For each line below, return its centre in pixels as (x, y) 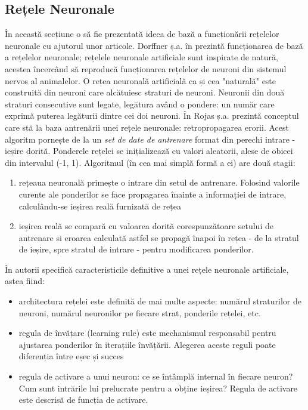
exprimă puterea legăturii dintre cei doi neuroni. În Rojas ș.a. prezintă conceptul (152, 115)
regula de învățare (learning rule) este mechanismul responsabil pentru (147, 333)
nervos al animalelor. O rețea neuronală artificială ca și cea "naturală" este (141, 80)
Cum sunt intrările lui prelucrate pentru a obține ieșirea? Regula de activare (158, 388)
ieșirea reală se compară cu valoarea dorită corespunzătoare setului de (146, 226)
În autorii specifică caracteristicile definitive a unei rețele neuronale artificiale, (147, 269)
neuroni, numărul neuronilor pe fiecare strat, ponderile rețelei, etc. (140, 312)
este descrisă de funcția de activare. (83, 400)
